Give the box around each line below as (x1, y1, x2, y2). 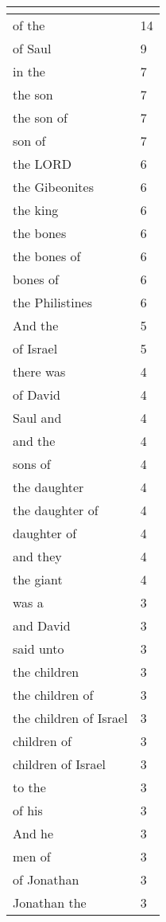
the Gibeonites (13, 178, 94, 196)
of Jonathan (13, 870, 79, 889)
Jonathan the (13, 893, 87, 912)
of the (13, 16, 45, 34)
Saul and (13, 408, 62, 427)
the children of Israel (13, 709, 128, 727)
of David (13, 385, 60, 404)
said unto (13, 639, 64, 658)
